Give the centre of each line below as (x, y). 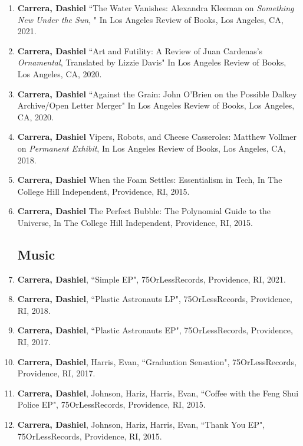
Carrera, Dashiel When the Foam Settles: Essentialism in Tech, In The (150, 180)
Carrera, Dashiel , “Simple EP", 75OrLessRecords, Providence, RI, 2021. (151, 279)
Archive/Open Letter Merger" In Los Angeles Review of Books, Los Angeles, (156, 105)
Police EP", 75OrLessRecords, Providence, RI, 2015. (111, 404)
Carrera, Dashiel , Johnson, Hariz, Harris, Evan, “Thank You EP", (141, 424)
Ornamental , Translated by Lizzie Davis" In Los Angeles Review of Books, (152, 62)
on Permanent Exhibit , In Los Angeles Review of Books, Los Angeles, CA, (151, 148)
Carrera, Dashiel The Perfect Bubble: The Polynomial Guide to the (144, 211)
